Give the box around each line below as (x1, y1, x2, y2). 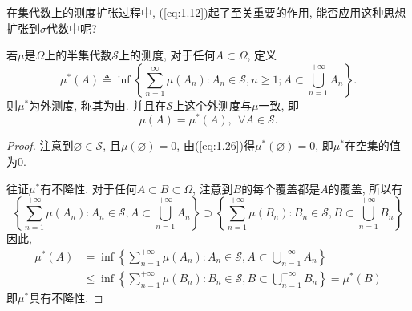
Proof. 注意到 (6, 137, 74, 154)
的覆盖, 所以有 (328, 180, 403, 196)
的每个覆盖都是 (241, 180, 321, 196)
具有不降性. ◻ (29, 289, 103, 305)
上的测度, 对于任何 (119, 46, 216, 63)
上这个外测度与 (173, 96, 252, 113)
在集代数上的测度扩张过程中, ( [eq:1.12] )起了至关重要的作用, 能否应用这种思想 (6, 4, 406, 20)
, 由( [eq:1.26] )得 (176, 137, 255, 154)
